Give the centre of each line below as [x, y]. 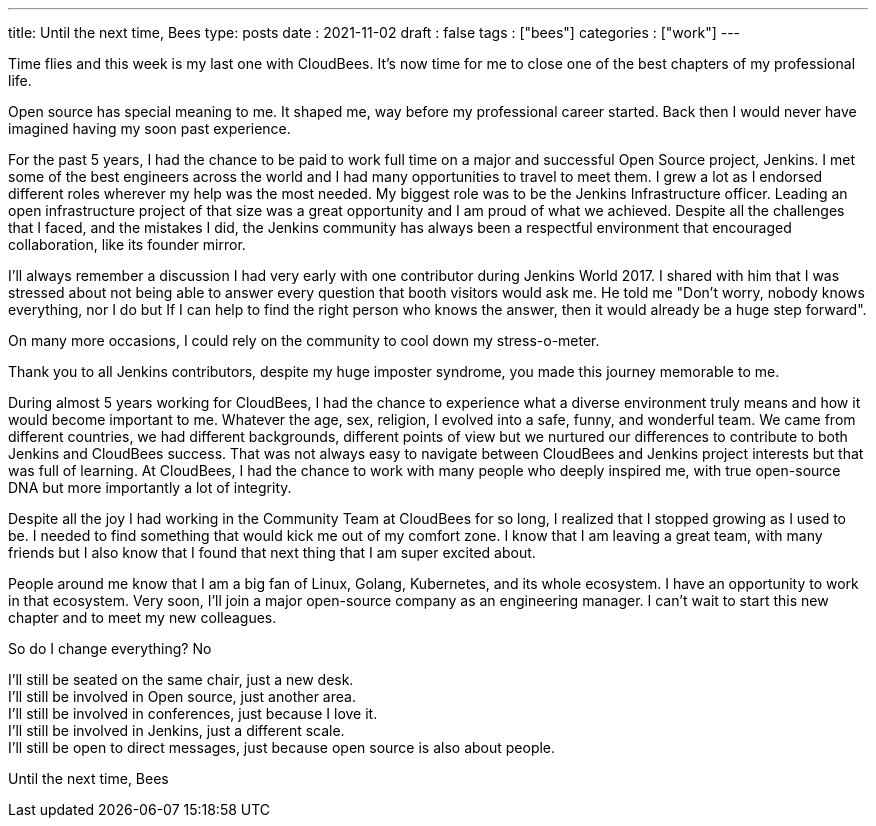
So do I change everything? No [110, 648]
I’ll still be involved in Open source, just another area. [182, 696]
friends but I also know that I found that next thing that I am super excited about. [272, 552]
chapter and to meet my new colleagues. [142, 617]
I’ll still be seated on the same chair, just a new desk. [181, 679]
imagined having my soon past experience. [149, 128]
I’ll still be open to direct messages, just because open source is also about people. [282, 747]
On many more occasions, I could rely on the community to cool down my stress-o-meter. [304, 340]
